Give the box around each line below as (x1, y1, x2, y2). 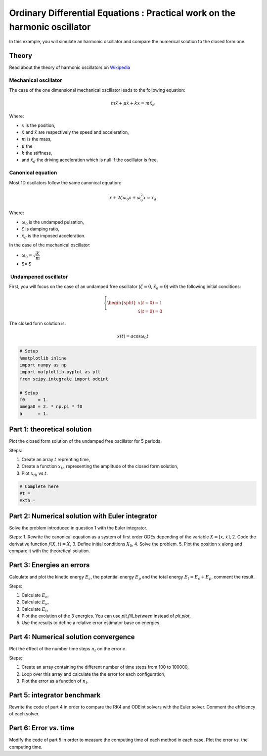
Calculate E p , (21, 599, 49, 606)
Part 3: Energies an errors (9, 561, 90, 570)
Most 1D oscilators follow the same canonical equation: (9, 179, 121, 185)
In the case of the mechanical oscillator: (9, 242, 91, 248)
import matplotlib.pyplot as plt (19, 369, 101, 375)
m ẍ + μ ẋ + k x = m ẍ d (111, 100, 155, 107)
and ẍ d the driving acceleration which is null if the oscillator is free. (21, 157, 158, 164)
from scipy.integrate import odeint (19, 376, 109, 382)
